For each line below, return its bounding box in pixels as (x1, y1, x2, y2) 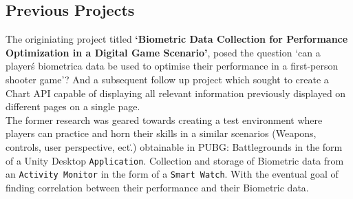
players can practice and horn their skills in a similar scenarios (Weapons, (6, 126, 317, 140)
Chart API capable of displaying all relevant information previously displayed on (6, 85, 346, 100)
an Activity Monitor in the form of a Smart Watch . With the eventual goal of (6, 167, 339, 181)
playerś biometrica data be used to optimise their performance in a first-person (6, 59, 339, 73)
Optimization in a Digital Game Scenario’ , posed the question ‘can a (6, 45, 321, 59)
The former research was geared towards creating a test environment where (6, 112, 323, 127)
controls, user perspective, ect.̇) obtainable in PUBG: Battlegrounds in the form (6, 139, 343, 154)
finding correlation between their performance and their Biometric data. (6, 180, 309, 194)
